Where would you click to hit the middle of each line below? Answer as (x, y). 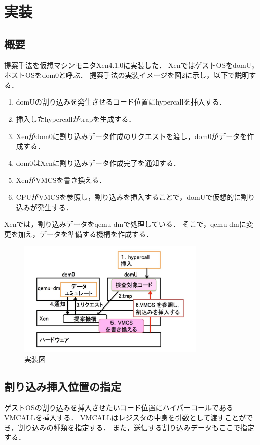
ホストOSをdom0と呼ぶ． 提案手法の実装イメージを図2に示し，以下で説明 (127, 75)
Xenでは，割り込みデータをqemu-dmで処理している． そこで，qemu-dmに (125, 224)
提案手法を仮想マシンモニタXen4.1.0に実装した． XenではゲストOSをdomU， (132, 65)
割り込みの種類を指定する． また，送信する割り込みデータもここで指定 (136, 427)
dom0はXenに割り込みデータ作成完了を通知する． (98, 163)
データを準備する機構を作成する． (96, 234)
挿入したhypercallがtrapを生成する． (76, 118)
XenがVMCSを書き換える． (61, 180)
